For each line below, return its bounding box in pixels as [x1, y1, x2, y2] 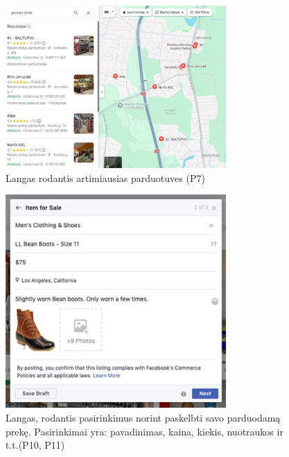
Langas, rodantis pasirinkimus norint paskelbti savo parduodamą [6, 410, 281, 425]
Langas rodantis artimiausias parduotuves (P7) [6, 170, 205, 185]
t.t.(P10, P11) [6, 438, 65, 452]
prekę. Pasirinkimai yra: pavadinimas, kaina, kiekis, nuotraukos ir [6, 424, 283, 438]
